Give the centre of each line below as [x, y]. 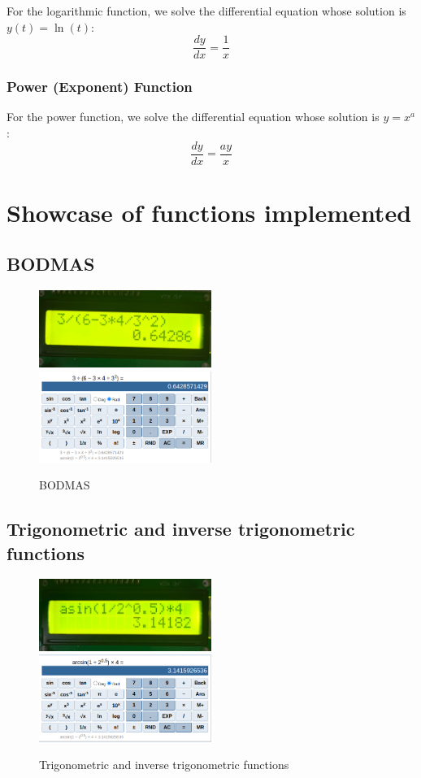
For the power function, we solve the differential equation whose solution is [193, 117]
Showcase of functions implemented [209, 212]
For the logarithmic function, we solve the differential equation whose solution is [206, 11]
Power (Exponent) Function [100, 87]
